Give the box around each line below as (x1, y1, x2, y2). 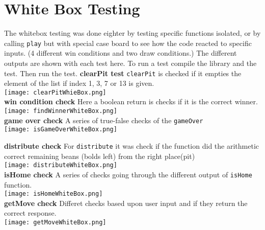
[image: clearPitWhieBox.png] (4, 88, 107, 96)
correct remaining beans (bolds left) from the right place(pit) (4, 150, 195, 161)
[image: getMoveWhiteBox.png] (4, 219, 107, 226)
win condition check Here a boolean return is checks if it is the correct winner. (4, 96, 258, 107)
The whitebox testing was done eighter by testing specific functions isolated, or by (4, 28, 261, 38)
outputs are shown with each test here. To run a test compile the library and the (4, 57, 257, 68)
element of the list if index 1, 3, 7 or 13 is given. (4, 78, 154, 88)
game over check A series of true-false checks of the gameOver (4, 114, 203, 125)
